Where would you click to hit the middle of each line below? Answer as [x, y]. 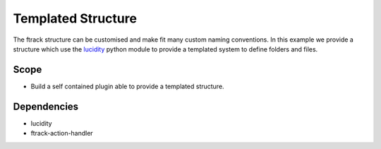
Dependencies [46, 106]
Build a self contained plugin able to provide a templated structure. [128, 86]
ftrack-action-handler [62, 133]
